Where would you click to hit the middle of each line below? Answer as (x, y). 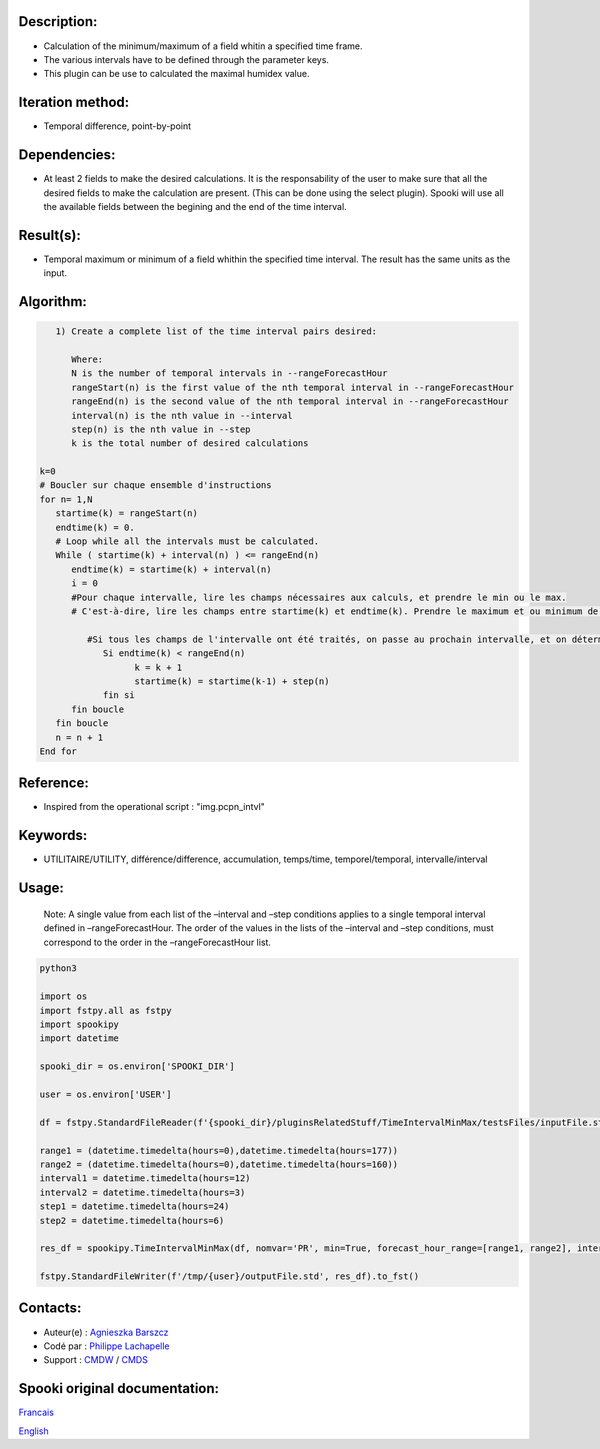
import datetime (79, 1038)
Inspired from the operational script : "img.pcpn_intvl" (154, 807)
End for (58, 751)
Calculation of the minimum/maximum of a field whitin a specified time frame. (203, 46)
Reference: (53, 783)
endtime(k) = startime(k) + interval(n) (171, 569)
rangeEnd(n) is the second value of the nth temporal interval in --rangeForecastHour (290, 401)
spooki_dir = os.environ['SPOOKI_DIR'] (137, 1066)
